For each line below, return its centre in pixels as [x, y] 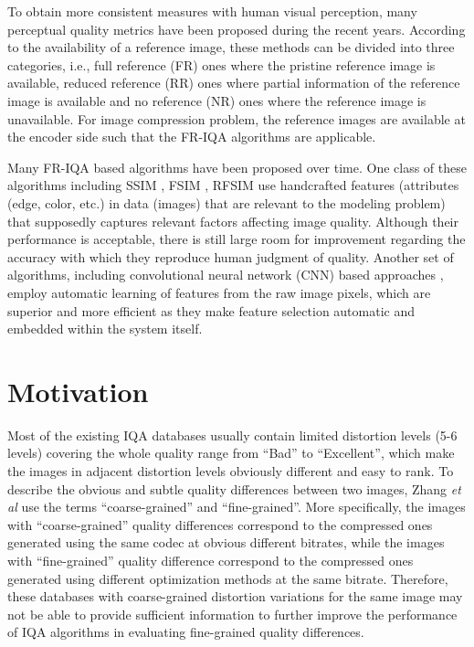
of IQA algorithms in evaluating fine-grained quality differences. [186, 632]
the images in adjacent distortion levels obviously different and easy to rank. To [231, 471]
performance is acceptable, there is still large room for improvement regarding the [237, 239]
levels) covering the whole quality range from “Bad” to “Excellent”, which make [231, 453]
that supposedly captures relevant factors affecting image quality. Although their [233, 221]
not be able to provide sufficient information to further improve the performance [232, 614]
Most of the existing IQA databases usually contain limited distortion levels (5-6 [232, 435]
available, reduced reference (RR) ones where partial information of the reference [234, 83]
